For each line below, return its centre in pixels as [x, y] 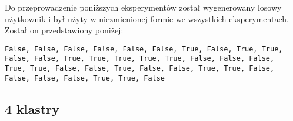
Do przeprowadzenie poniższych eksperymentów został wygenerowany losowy [143, 7]
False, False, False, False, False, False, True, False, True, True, [144, 49]
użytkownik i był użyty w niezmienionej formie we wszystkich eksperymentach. [147, 18]
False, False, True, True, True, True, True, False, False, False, [140, 59]
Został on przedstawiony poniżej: [64, 30]
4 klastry [32, 108]
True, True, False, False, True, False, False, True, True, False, [140, 69]
